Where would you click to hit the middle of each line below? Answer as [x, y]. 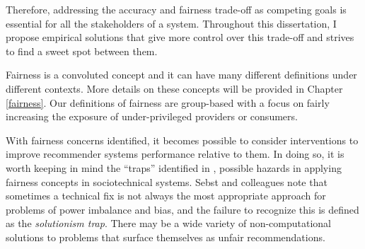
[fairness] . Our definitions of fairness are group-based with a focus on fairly [168, 102]
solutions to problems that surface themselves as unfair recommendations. [166, 237]
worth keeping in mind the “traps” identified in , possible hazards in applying [174, 167]
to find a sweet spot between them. [82, 51]
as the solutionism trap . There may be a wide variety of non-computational [169, 223]
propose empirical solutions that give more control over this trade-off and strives [180, 37]
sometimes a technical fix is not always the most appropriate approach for [166, 196]
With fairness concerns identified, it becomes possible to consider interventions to [182, 140]
